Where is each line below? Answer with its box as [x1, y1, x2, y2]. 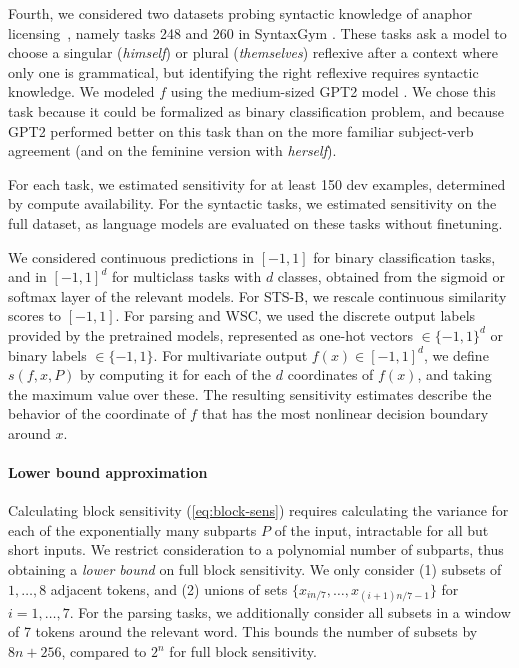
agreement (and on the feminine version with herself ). [8, 140, 337, 161]
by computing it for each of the [80, 364, 272, 385]
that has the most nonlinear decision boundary [201, 403, 489, 424]
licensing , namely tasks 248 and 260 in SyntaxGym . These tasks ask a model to [8, 22, 507, 43]
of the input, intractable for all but [274, 519, 489, 540]
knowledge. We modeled [8, 81, 155, 102]
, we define [423, 344, 489, 365]
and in [8, 266, 47, 287]
